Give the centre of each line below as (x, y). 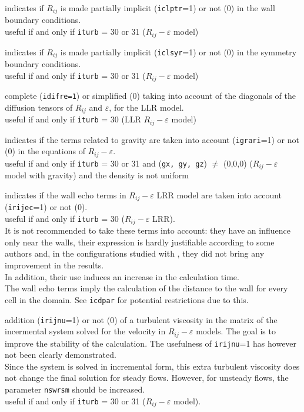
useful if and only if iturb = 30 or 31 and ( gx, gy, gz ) (106, 163)
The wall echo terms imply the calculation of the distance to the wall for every (146, 288)
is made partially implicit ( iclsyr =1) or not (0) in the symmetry (178, 51)
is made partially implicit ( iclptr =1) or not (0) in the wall (168, 8)
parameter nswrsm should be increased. (75, 389)
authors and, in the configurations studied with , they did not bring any (135, 253)
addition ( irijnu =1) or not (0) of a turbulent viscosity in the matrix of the (141, 319)
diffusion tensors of (39, 107)
